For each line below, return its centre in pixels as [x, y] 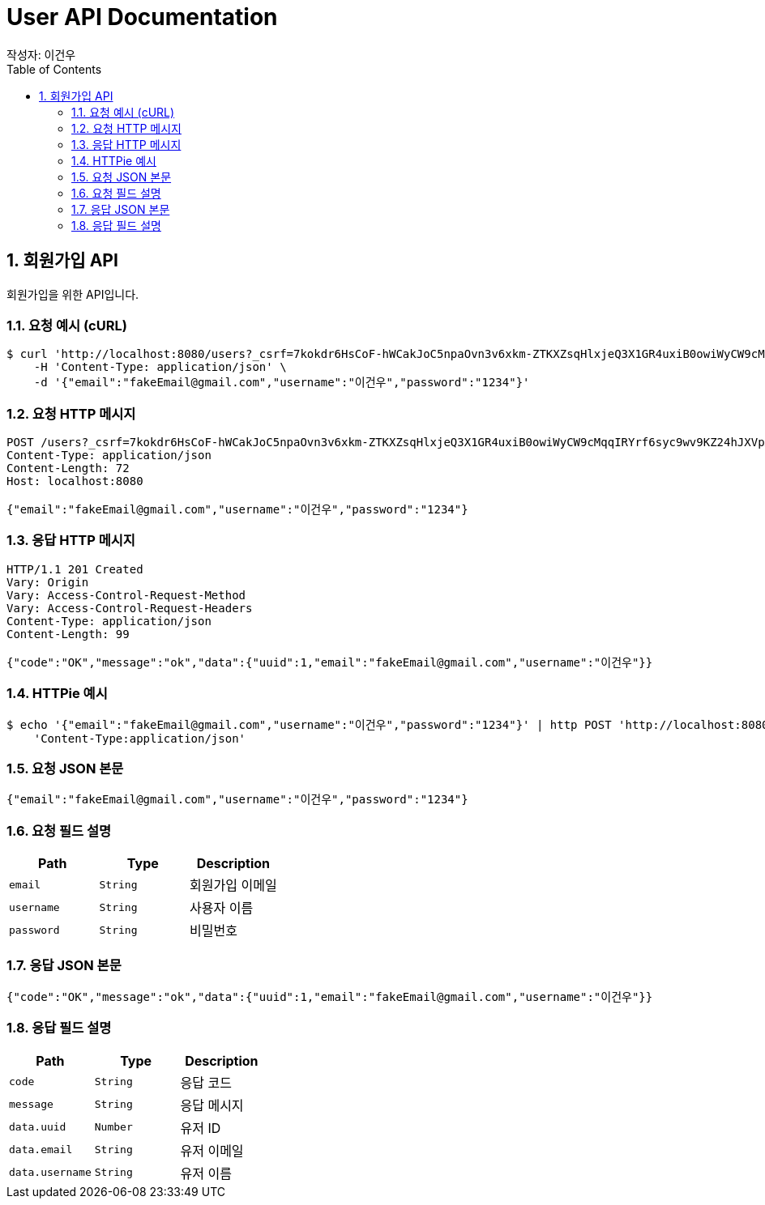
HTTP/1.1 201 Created [75, 569]
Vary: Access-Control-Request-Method [126, 595]
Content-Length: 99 [68, 634]
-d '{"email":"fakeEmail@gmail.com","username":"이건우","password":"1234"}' [282, 383]
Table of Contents [54, 69]
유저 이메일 [212, 1150]
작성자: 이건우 [41, 54]
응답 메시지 [212, 1105]
